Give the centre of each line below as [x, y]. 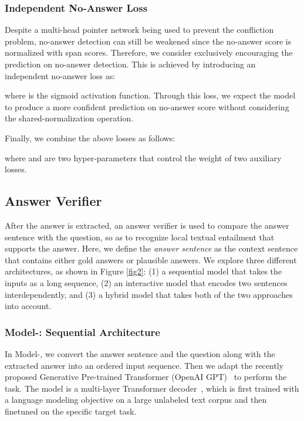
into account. [28, 306]
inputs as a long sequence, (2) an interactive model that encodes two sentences [146, 282]
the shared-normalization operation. [69, 118]
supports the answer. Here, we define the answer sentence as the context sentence [151, 248]
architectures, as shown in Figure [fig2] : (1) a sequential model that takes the [143, 271]
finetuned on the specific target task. [71, 411]
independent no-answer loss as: [60, 75]
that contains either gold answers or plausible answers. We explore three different [151, 259]
